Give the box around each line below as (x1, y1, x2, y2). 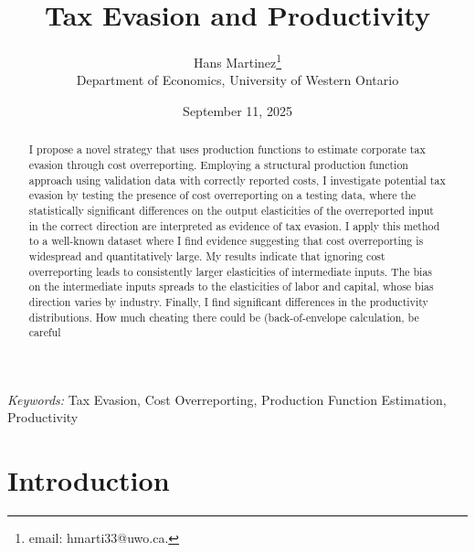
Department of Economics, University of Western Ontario (76, 70, 399, 90)
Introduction (7, 462, 170, 499)
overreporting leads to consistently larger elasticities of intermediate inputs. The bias (28, 263, 433, 279)
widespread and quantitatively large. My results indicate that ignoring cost (28, 248, 385, 263)
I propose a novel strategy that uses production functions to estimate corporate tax (28, 142, 426, 157)
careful (28, 324, 61, 340)
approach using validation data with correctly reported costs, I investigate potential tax (28, 172, 446, 187)
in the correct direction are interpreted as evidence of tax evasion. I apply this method (28, 218, 440, 233)
